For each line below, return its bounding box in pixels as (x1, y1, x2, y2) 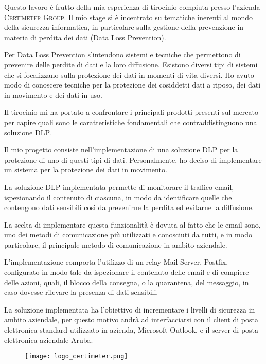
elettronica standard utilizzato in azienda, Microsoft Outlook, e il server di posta (4, 324, 259, 335)
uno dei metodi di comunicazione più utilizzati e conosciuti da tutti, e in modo (4, 229, 252, 240)
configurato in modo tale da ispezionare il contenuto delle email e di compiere (4, 267, 249, 278)
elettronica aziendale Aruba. (4, 334, 93, 345)
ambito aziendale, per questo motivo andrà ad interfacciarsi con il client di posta (4, 314, 258, 325)
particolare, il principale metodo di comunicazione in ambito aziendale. (4, 239, 227, 250)
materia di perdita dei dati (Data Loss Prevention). (4, 31, 166, 42)
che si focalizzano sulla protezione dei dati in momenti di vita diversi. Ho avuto (4, 69, 254, 80)
